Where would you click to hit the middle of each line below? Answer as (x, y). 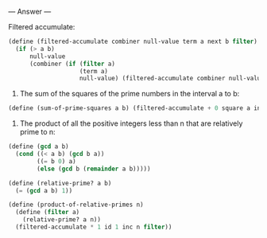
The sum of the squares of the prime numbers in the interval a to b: (130, 94)
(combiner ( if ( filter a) (72, 64)
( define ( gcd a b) (39, 146)
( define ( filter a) (48, 213)
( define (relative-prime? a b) (60, 183)
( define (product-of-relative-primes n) (76, 205)
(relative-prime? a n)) (62, 220)
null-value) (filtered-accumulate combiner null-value (172, 79)
